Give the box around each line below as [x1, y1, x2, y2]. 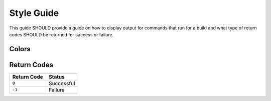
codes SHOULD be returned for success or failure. [9, 31, 114, 37]
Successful [48, 80, 75, 87]
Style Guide [9, 7, 59, 18]
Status [48, 73, 65, 80]
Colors [9, 45, 31, 53]
